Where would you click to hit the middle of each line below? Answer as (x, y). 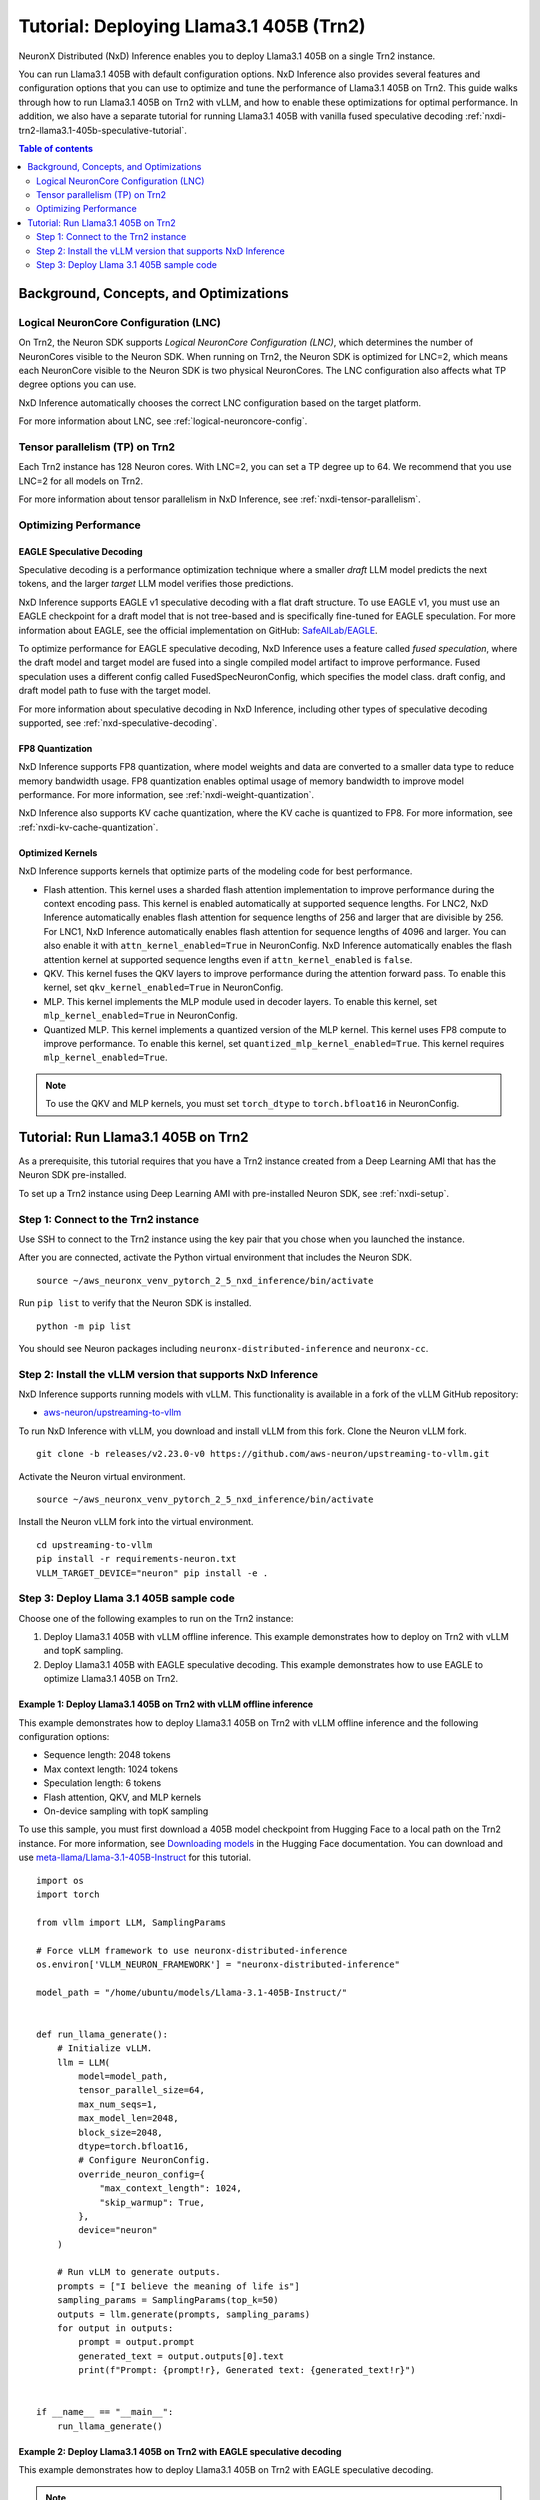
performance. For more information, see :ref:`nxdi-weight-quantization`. (166, 795)
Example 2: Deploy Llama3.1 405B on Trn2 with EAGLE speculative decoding (180, 2451)
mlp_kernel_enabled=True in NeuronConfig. (141, 1016)
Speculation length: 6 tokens (102, 1783)
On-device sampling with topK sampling (126, 1811)
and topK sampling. (83, 1651)
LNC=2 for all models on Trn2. (81, 481)
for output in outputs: (115, 2328)
